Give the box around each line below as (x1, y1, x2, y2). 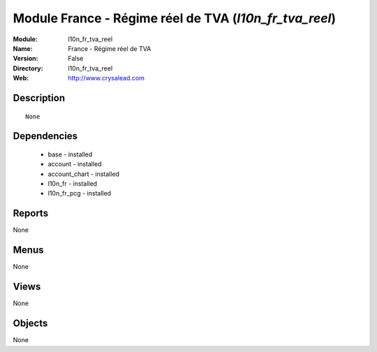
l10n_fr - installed (47, 179, 98, 188)
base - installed (47, 150, 93, 159)
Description (13, 91, 66, 104)
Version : (13, 54, 38, 63)
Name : (13, 44, 33, 52)
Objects (13, 318, 48, 330)
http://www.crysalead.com (68, 74, 145, 82)
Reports (13, 207, 49, 219)
